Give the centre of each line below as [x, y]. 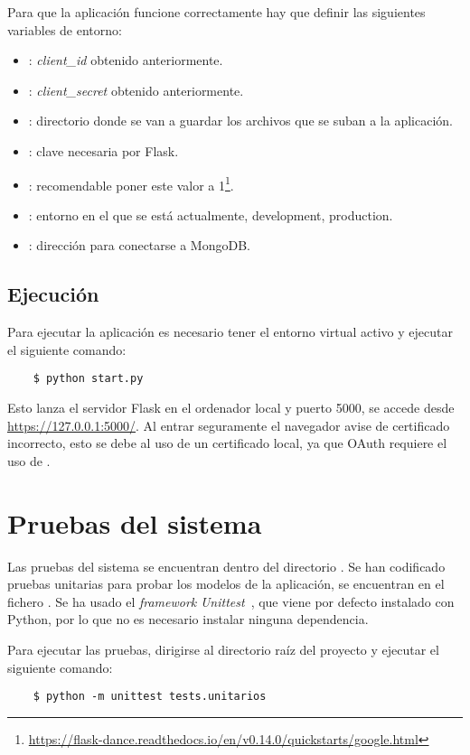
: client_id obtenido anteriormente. [126, 60]
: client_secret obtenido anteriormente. [136, 90]
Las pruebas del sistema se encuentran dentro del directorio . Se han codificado [226, 566]
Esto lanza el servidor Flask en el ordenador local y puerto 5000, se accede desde [231, 408]
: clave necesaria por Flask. [103, 150]
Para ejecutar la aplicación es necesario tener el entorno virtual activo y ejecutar [230, 332]
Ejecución [53, 294]
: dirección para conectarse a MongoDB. [139, 245]
